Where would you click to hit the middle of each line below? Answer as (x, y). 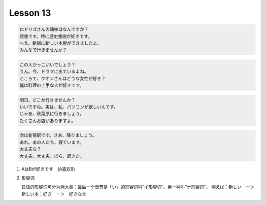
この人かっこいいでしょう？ (48, 65)
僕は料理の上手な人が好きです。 (52, 85)
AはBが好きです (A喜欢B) (48, 169)
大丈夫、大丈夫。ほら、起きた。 (52, 156)
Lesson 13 (30, 13)
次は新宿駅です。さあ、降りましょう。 (58, 135)
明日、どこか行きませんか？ (48, 100)
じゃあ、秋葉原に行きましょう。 (52, 114)
